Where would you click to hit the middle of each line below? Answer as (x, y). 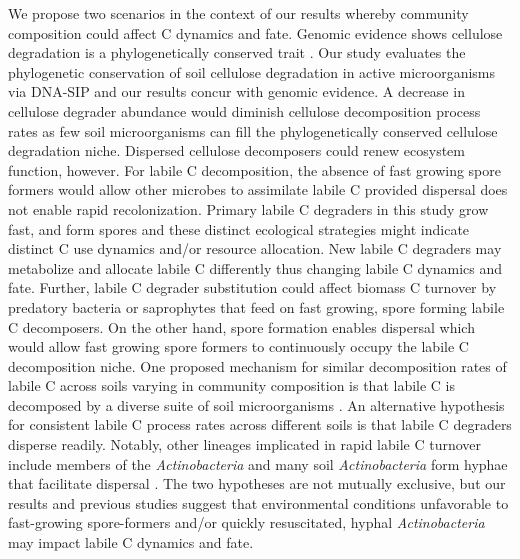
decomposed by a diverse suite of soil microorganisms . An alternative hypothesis (256, 404)
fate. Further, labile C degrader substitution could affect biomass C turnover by (252, 287)
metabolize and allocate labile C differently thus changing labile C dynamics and (255, 267)
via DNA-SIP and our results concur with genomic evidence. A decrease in (236, 91)
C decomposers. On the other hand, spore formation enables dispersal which (241, 326)
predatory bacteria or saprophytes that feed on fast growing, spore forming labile (256, 306)
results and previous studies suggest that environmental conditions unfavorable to (258, 502)
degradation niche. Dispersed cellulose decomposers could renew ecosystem (237, 150)
